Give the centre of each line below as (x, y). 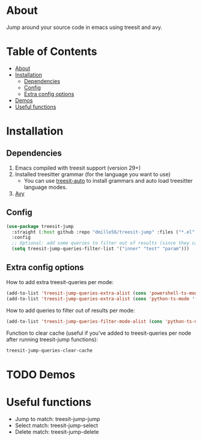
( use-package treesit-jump (40, 226)
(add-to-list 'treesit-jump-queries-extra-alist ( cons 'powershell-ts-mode (103, 293)
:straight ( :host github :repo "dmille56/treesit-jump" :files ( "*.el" (103, 232)
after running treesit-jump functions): (52, 339)
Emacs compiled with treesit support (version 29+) (78, 168)
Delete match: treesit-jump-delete (57, 431)
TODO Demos (41, 374)
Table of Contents (52, 52)
